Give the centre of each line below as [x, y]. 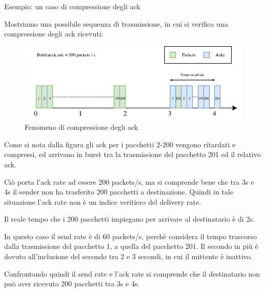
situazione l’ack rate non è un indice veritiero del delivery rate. [103, 201]
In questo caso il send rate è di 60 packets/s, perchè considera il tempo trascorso [131, 236]
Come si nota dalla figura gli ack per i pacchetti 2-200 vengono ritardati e [120, 144]
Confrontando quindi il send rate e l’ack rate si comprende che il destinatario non [132, 273]
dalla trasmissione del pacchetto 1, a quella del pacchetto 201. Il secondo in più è [131, 246]
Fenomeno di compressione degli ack [81, 127]
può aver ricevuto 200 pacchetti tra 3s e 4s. [72, 284]
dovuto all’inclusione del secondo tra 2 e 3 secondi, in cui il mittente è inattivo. [128, 256]
